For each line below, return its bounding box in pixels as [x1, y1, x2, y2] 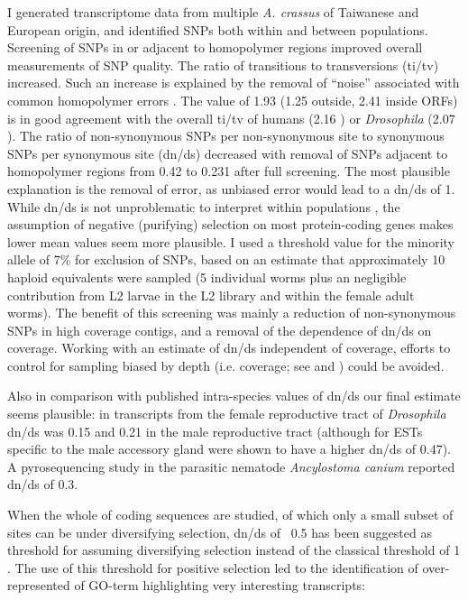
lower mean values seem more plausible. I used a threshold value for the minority [7, 232, 454, 251]
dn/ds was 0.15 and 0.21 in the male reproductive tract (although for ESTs [7, 421, 423, 440]
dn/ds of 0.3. [7, 475, 78, 494]
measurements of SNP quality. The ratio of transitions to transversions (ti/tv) [7, 55, 439, 74]
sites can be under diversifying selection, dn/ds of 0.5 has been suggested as [7, 522, 432, 541]
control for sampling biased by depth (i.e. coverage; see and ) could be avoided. [7, 355, 445, 374]
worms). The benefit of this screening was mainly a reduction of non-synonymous [7, 303, 456, 322]
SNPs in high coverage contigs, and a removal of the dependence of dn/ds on [7, 320, 432, 339]
